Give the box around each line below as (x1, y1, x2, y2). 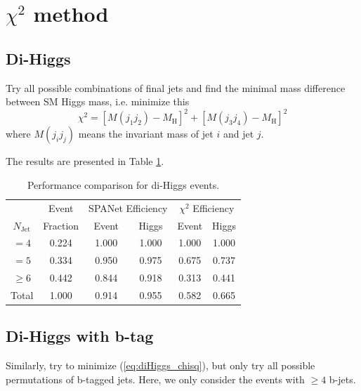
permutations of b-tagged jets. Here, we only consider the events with (6, 371, 305, 386)
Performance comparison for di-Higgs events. (27, 177, 220, 192)
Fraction (43, 218, 79, 232)
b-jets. (329, 371, 356, 386)
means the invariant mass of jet (78, 126, 214, 141)
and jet (223, 126, 254, 141)
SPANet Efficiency (88, 200, 168, 215)
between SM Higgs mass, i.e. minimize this (6, 94, 190, 109)
